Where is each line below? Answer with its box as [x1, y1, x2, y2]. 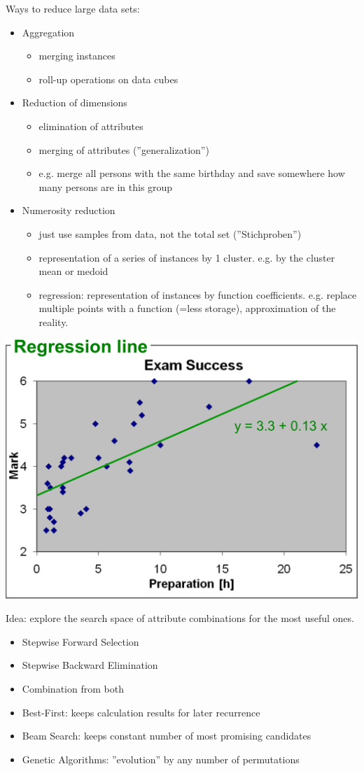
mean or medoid [38, 264, 108, 278]
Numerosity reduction [22, 203, 115, 218]
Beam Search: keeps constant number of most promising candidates [22, 728, 311, 743]
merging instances [38, 48, 115, 63]
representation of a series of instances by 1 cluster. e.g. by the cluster [38, 250, 335, 264]
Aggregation [22, 24, 75, 39]
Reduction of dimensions [22, 95, 127, 110]
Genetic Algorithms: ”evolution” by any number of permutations [22, 751, 300, 766]
